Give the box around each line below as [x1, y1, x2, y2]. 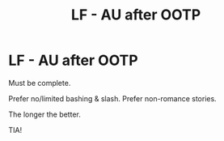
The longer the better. [8, 109, 81, 119]
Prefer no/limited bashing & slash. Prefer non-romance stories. [8, 93, 217, 103]
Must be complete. [8, 78, 71, 88]
